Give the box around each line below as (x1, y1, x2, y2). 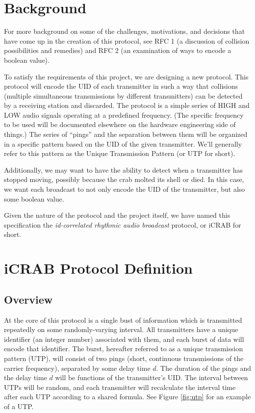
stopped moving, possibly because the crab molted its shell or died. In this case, (4, 174, 244, 184)
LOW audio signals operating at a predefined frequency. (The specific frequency (4, 109, 244, 120)
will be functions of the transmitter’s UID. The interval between (55, 372, 248, 383)
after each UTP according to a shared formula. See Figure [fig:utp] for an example (4, 391, 251, 402)
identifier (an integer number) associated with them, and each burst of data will (4, 334, 244, 344)
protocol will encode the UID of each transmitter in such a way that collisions (4, 81, 238, 91)
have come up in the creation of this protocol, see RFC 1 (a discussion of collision (4, 35, 250, 46)
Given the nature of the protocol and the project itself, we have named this (4, 210, 230, 220)
